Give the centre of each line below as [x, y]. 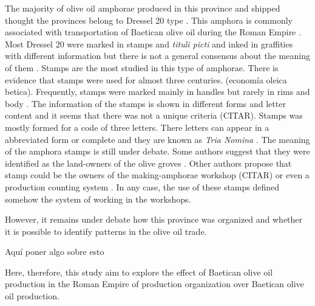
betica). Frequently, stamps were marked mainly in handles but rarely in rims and [157, 92]
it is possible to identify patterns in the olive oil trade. [106, 231]
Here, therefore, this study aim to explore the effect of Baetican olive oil [139, 272]
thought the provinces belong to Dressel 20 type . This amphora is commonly [149, 20]
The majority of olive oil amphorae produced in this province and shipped [143, 8]
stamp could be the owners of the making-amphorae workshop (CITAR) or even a [157, 175]
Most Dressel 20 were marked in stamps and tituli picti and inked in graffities [149, 43]
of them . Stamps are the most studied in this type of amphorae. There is [142, 67]
